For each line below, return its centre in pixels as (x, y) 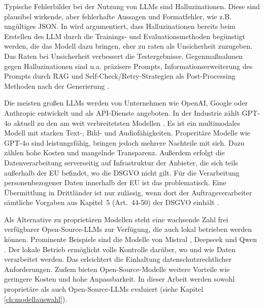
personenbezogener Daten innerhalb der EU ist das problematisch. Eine (115, 182)
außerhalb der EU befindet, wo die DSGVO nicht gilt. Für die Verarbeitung (122, 172)
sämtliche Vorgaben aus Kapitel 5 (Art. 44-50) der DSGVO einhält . (112, 202)
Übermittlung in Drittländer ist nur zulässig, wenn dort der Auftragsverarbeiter (128, 192)
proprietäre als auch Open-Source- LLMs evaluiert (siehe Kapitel (104, 289)
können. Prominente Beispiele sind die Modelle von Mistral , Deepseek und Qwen (130, 239)
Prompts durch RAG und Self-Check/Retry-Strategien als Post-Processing (120, 76)
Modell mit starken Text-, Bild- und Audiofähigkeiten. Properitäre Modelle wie (127, 133)
